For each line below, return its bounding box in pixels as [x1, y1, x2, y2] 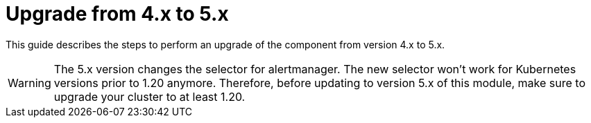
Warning [8, 75, 51, 90]
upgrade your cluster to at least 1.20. [53, 89, 246, 104]
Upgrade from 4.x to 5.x [6, 2, 229, 26]
